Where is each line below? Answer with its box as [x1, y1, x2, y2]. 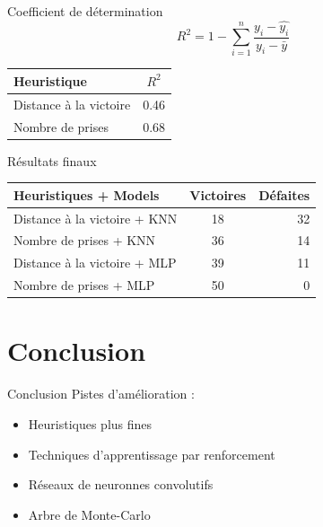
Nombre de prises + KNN [13, 231, 156, 250]
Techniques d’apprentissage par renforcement [28, 444, 275, 463]
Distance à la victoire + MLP [13, 253, 177, 272]
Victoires [189, 185, 247, 204]
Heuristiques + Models [13, 185, 160, 204]
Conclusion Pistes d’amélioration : [7, 384, 195, 403]
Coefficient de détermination [7, 2, 163, 20]
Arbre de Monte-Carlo [28, 505, 151, 523]
